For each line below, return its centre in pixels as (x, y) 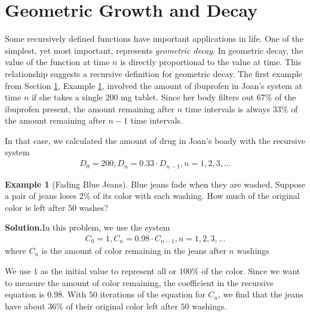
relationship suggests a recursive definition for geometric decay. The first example (154, 73)
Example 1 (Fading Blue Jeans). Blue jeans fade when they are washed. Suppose (155, 184)
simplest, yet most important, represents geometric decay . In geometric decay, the (154, 50)
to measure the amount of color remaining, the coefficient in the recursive (139, 282)
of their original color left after (122, 306)
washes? (93, 207)
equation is (25, 294)
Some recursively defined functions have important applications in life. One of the (154, 39)
